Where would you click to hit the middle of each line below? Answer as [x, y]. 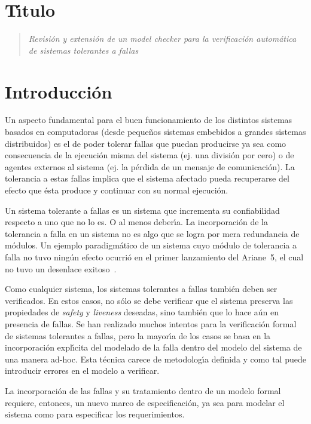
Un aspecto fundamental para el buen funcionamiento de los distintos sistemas [149, 120]
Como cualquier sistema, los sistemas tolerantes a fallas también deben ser [141, 289]
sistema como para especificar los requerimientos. [95, 414]
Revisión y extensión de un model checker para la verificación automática [162, 39]
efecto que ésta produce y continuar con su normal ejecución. [117, 190]
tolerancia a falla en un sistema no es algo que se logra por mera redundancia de [152, 233]
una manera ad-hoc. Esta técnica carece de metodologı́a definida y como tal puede [155, 359]
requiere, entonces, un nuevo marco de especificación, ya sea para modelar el [145, 402]
